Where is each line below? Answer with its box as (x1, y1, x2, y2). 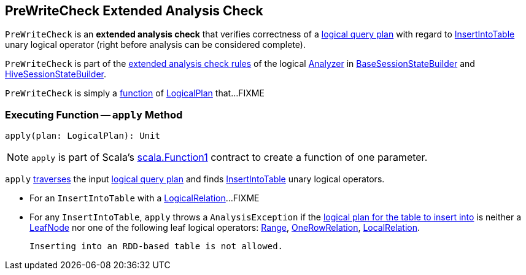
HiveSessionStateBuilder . (5, 69, 107, 80)
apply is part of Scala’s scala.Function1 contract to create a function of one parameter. (31, 151, 428, 164)
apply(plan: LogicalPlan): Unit (5, 131, 160, 141)
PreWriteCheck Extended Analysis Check (5, 3, 263, 18)
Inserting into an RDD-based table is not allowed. (29, 241, 284, 252)
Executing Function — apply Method (5, 108, 183, 121)
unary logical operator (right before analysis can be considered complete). (5, 39, 306, 50)
